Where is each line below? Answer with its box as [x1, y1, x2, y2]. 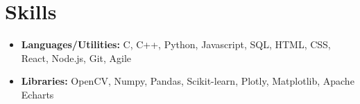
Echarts [21, 87, 54, 101]
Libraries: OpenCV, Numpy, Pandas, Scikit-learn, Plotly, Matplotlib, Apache [21, 74, 354, 88]
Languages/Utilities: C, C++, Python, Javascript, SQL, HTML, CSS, [21, 37, 331, 52]
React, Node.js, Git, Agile [21, 50, 132, 65]
